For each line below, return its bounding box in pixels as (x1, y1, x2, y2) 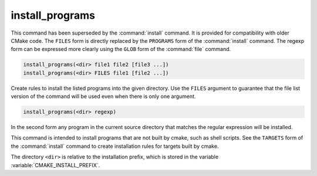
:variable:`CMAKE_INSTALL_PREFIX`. (11, 161, 100, 168)
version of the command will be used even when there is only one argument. (11, 93, 196, 100)
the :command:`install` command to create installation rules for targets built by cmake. (11, 143, 219, 150)
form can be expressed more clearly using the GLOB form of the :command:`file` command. (11, 46, 231, 53)
